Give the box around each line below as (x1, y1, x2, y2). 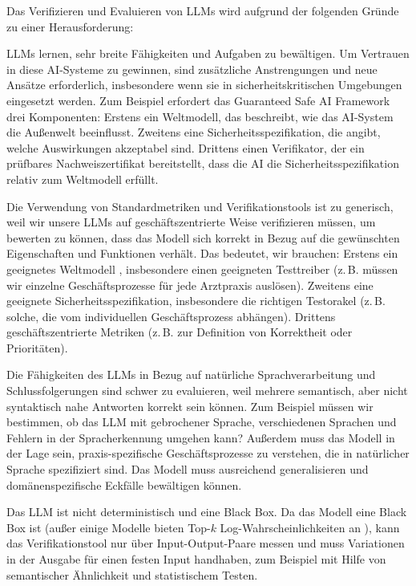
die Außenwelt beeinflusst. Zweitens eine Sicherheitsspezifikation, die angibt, (6, 124, 381, 140)
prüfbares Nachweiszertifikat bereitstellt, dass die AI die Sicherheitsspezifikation (6, 155, 399, 172)
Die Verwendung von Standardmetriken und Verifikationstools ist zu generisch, (6, 197, 394, 214)
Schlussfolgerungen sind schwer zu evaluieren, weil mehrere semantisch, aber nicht (6, 382, 408, 399)
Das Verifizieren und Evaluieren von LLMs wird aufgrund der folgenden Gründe (6, 2, 399, 18)
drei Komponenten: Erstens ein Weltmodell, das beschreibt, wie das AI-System (6, 108, 394, 124)
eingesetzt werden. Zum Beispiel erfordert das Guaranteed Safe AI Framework (6, 92, 390, 108)
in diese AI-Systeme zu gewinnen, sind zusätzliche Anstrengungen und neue (6, 60, 378, 77)
